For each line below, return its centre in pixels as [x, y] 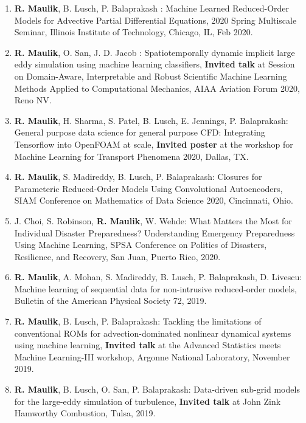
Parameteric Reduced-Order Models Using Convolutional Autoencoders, [148, 188]
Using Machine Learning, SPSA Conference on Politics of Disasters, [141, 245]
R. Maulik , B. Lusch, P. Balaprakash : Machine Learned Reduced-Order [152, 8]
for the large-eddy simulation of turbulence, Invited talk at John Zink [148, 401]
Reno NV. [33, 100]
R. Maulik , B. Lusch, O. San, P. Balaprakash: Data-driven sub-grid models [157, 389]
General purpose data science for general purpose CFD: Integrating [140, 132]
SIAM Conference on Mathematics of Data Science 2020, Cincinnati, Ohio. [154, 200]
